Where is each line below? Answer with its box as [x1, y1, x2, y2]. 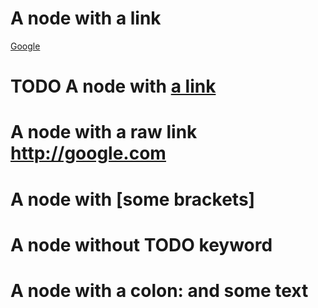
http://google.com [10, 142, 167, 165]
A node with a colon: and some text [10, 279, 309, 302]
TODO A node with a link [10, 75, 217, 98]
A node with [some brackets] [10, 188, 256, 211]
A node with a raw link [10, 121, 198, 144]
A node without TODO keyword [10, 233, 273, 256]
